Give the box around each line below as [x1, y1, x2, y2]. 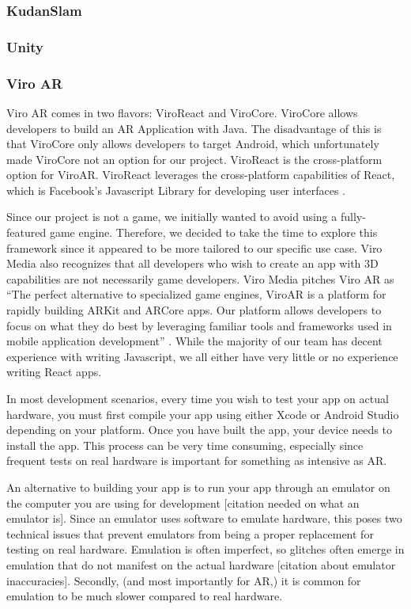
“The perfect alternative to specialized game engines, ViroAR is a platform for [6, 286, 386, 303]
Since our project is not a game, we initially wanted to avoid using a [6, 208, 337, 225]
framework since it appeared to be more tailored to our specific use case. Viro [6, 239, 383, 256]
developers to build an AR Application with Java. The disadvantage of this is [6, 120, 382, 136]
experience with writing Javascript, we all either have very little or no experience [6, 348, 398, 364]
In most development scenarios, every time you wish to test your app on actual [6, 390, 389, 406]
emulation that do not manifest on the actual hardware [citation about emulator [6, 556, 396, 573]
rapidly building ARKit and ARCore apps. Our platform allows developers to [6, 302, 382, 318]
